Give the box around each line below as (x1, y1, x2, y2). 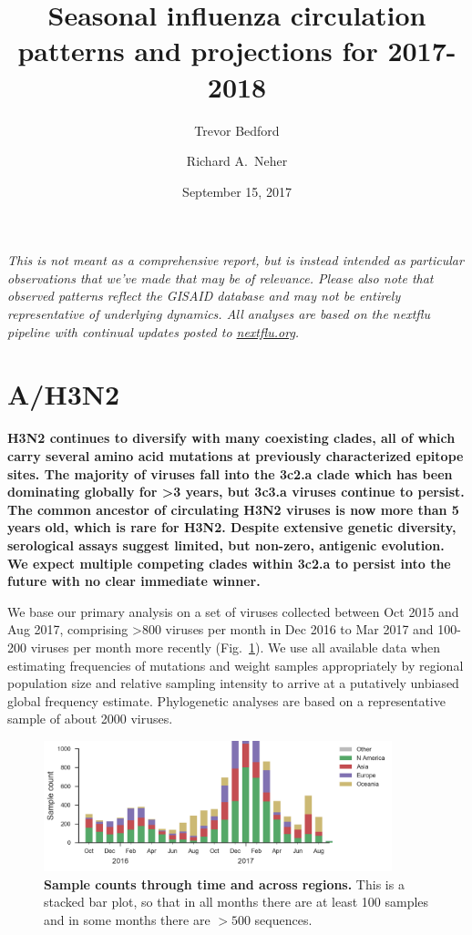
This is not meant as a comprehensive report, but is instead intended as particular (7, 251, 464, 270)
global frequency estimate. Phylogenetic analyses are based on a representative (7, 691, 446, 710)
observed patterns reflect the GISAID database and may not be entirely (7, 286, 401, 305)
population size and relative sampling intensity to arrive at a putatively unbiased (7, 673, 459, 693)
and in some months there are (44, 909, 210, 929)
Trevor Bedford (194, 120, 280, 139)
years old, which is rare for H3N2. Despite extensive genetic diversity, (7, 518, 457, 537)
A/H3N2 (7, 375, 120, 413)
